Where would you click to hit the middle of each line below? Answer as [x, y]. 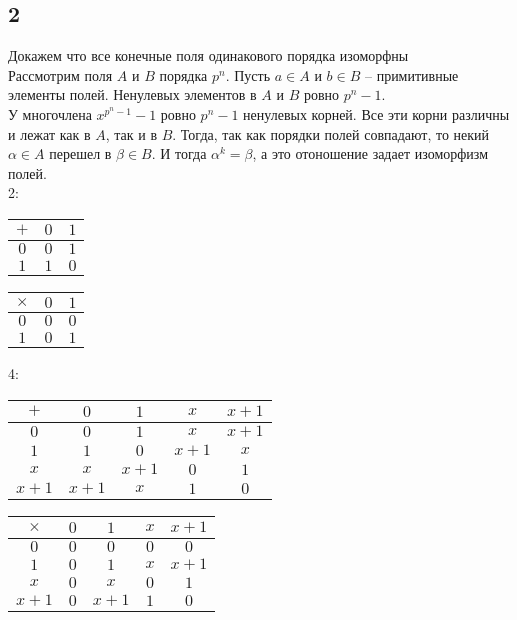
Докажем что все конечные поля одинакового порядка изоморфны [208, 55]
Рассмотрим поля [60, 74]
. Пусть [248, 74]
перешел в [80, 153]
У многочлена [50, 113]
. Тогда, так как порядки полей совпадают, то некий [331, 133]
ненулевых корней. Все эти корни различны [376, 113]
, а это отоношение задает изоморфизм [370, 153]
